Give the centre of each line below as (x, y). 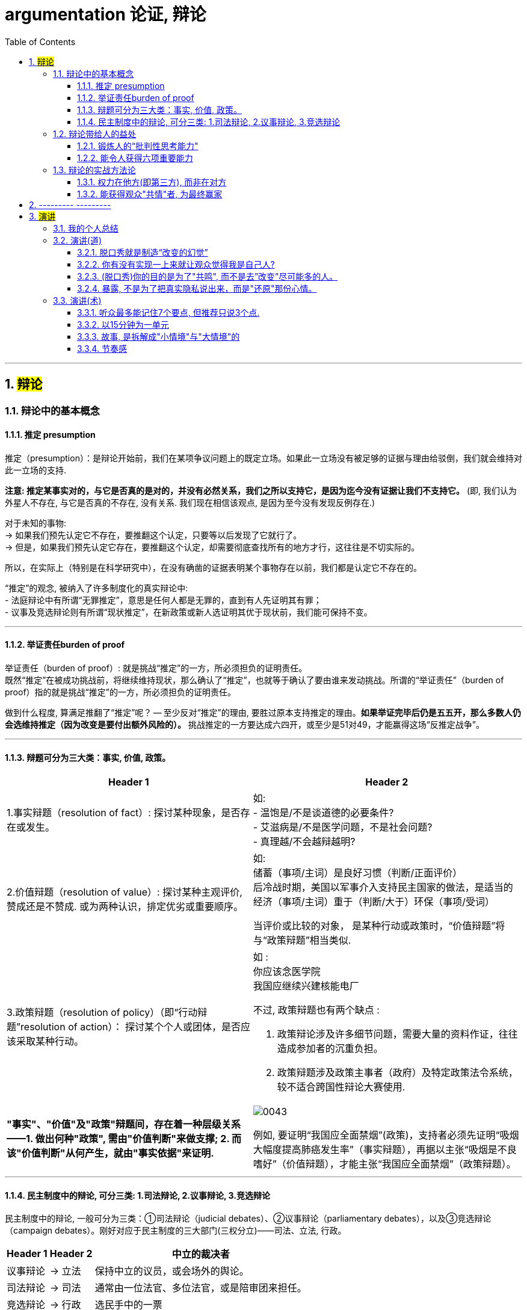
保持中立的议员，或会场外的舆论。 (172, 1271)
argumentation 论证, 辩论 (106, 14)
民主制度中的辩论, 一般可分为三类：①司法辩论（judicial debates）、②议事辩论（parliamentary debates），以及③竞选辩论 (248, 1219)
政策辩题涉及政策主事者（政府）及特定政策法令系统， (397, 1073)
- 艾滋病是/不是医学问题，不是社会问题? (343, 827)
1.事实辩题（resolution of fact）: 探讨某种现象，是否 (124, 813)
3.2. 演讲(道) (78, 240)
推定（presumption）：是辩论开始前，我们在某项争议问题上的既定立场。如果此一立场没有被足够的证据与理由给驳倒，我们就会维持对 (263, 458)
